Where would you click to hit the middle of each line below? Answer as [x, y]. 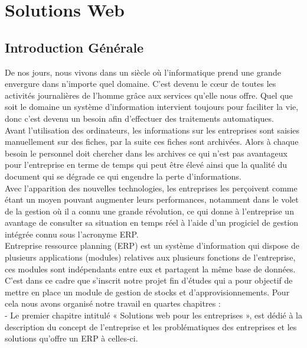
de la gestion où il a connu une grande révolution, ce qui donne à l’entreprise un [149, 211]
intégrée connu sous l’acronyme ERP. [72, 234]
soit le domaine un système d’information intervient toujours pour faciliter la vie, [152, 107]
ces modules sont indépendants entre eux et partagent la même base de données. [150, 269]
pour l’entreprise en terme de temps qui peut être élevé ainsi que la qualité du [146, 165]
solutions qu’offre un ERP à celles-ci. [71, 338]
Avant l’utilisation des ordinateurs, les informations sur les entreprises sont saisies [152, 130]
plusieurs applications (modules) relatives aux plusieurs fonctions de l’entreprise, [150, 257]
